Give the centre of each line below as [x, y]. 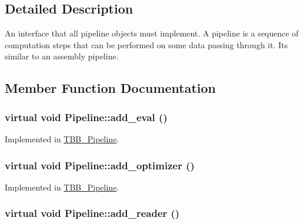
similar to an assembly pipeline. [62, 56]
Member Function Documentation [111, 88]
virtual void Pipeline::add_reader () [92, 213]
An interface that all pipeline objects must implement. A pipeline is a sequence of [152, 33]
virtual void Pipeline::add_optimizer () [100, 165]
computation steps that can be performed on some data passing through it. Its [146, 44]
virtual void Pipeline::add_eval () [86, 117]
